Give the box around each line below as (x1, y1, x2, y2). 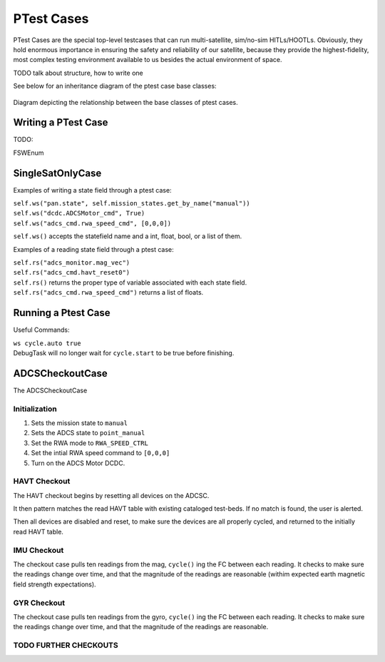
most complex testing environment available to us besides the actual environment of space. (13, 56, 282, 64)
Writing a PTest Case (13, 116, 108, 128)
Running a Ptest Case (13, 307, 111, 319)
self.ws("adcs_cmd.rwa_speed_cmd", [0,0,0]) (13, 219, 172, 228)
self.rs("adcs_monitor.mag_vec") (13, 259, 130, 267)
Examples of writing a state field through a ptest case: (13, 185, 172, 194)
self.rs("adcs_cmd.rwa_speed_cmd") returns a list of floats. (13, 288, 204, 297)
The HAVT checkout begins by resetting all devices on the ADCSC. (13, 491, 210, 499)
